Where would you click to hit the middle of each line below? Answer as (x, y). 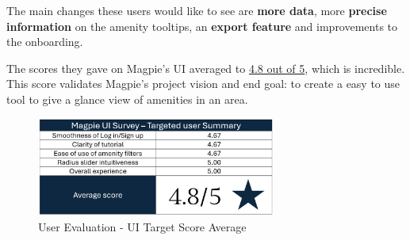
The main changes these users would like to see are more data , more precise (197, 10)
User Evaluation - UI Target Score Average (142, 227)
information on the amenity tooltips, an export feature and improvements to (202, 26)
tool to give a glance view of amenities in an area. (127, 99)
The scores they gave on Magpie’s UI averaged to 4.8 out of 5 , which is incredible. (206, 68)
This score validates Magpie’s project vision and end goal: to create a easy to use (203, 84)
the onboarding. (45, 42)
